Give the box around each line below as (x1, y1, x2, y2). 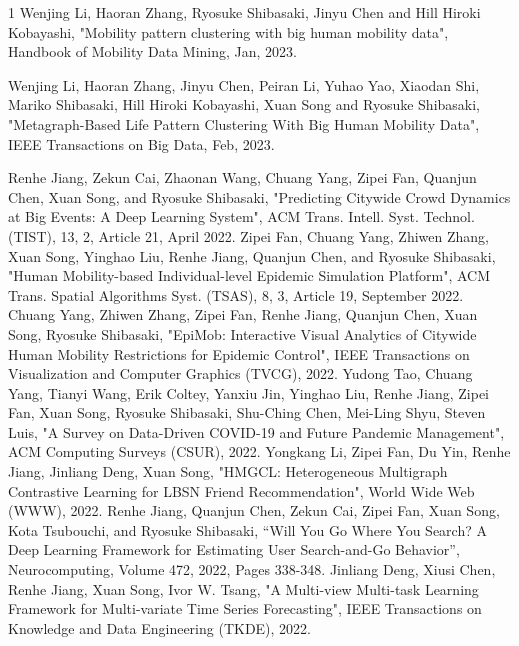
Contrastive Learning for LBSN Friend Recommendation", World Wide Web (8, 480, 475, 501)
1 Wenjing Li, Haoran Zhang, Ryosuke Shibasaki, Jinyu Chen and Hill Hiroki (8, 2, 481, 22)
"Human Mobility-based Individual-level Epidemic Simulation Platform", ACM (8, 265, 490, 286)
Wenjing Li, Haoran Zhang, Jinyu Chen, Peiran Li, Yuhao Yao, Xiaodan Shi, (8, 74, 480, 95)
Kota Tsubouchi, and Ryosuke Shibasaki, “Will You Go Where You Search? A (8, 519, 487, 540)
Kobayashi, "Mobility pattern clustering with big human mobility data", (8, 21, 449, 42)
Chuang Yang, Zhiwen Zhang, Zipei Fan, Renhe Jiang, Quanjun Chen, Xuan (8, 304, 478, 325)
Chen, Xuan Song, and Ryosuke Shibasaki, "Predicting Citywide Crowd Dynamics (8, 186, 511, 207)
